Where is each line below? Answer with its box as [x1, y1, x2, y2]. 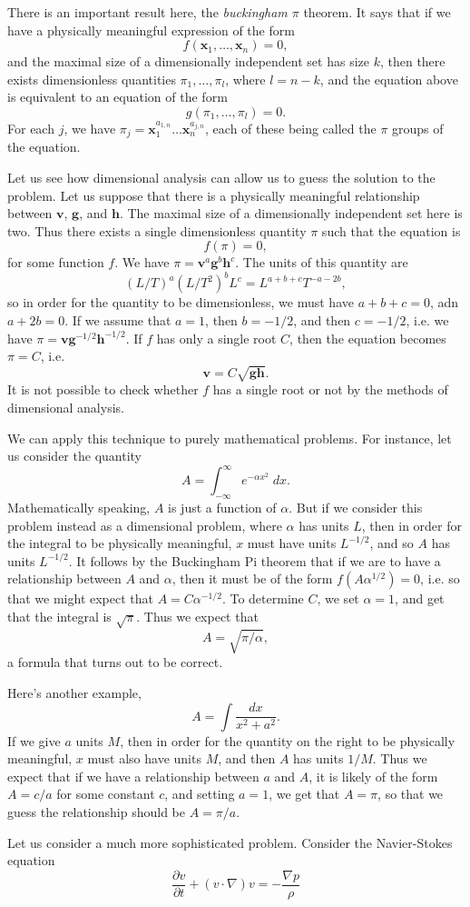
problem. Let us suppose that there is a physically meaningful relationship [7, 185, 420, 204]
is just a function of [168, 498, 277, 517]
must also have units [87, 749, 201, 768]
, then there [379, 52, 446, 71]
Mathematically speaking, [7, 498, 151, 517]
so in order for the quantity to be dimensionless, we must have [7, 293, 354, 312]
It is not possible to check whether [7, 380, 199, 399]
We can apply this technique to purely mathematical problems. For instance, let [7, 428, 452, 447]
